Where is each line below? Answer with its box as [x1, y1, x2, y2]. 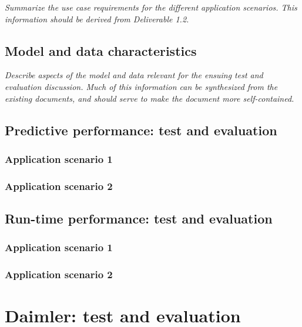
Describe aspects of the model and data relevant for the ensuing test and [5, 69, 263, 81]
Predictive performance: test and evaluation [5, 121, 277, 139]
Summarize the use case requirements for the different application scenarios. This [5, 1, 297, 13]
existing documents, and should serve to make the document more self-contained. [5, 92, 294, 104]
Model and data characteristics [5, 41, 197, 59]
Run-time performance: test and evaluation [5, 209, 273, 228]
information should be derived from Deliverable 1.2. [5, 12, 189, 25]
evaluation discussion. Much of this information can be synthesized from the [5, 80, 278, 92]
